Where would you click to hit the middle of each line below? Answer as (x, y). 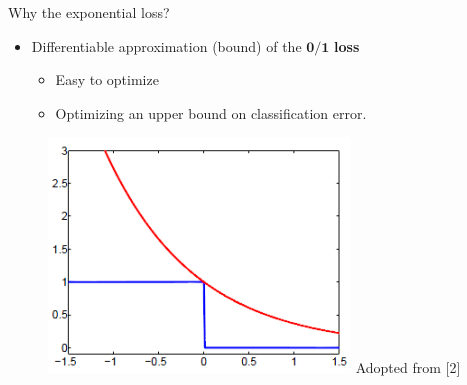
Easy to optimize (107, 79)
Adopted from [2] (408, 367)
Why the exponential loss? (89, 12)
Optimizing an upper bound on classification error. (211, 112)
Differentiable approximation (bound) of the (166, 45)
